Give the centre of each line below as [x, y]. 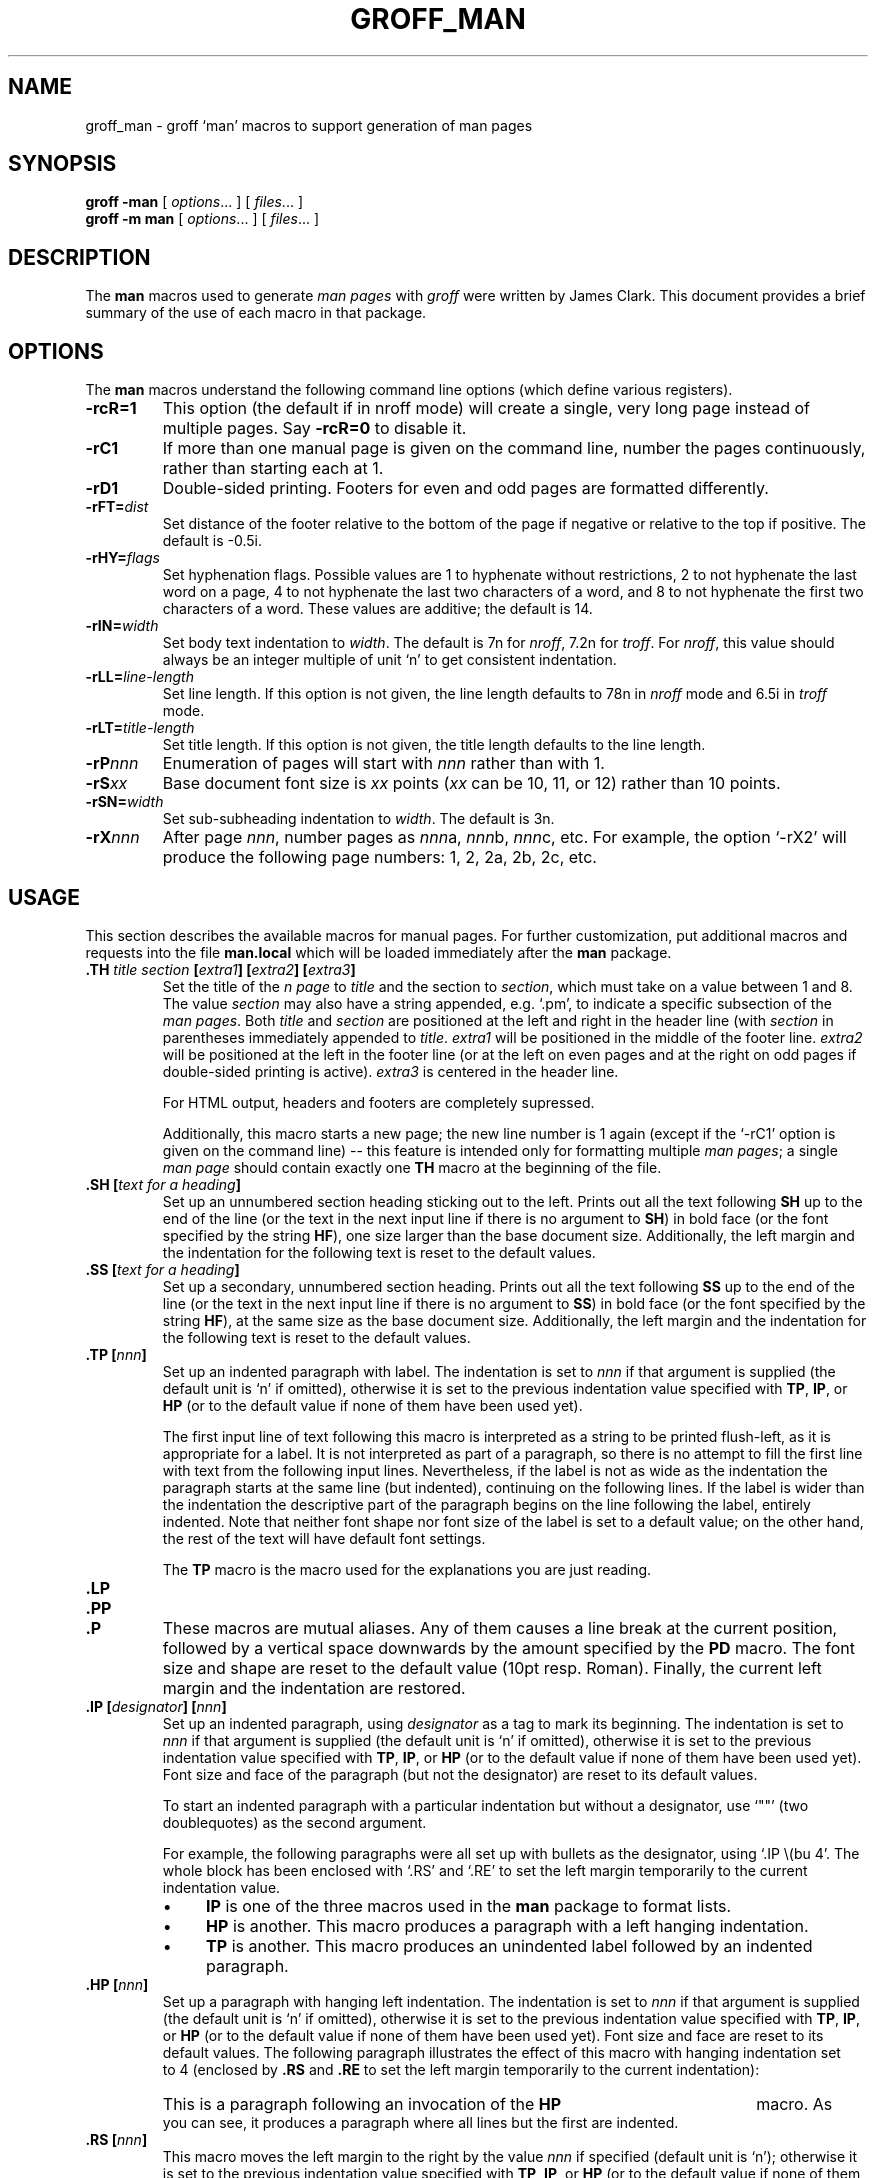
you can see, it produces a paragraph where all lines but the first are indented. [420, 2122]
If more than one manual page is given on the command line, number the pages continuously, [514, 448]
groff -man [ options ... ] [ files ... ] [194, 202]
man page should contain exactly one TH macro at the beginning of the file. [412, 1167]
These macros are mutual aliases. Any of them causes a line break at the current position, [500, 1627]
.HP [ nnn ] [117, 1984]
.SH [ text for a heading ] [163, 1184]
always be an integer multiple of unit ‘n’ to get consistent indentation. [389, 660]
